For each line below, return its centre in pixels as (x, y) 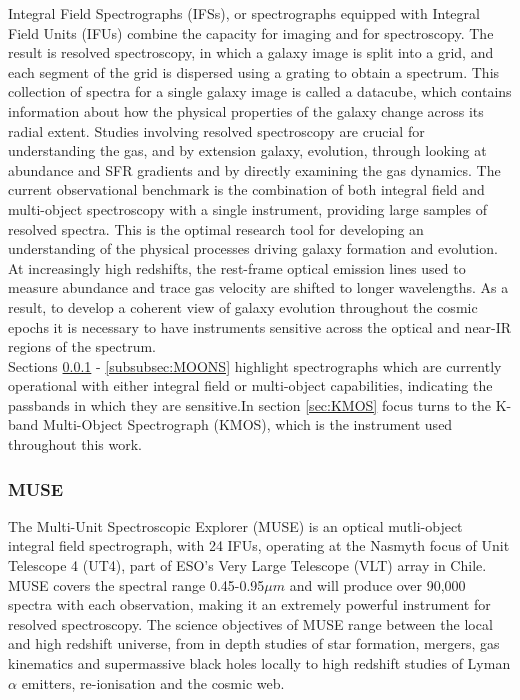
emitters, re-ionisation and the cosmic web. (153, 682)
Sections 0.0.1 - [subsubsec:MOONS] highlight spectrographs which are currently (255, 365)
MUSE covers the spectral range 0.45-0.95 (136, 584)
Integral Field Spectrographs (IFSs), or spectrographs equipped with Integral (244, 13)
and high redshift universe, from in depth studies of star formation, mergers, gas (254, 643)
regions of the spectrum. (82, 346)
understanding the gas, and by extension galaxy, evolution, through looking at (247, 150)
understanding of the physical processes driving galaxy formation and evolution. (253, 248)
